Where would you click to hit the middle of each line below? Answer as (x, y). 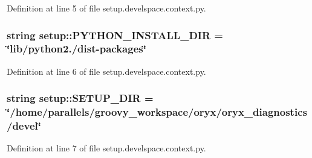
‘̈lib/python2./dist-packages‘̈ (76, 49)
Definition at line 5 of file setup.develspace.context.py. (106, 8)
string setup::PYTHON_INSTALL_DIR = (115, 35)
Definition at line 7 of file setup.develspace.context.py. (106, 148)
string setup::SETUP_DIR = (80, 98)
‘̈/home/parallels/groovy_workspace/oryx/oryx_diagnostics (157, 112)
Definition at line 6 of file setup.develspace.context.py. (106, 71)
